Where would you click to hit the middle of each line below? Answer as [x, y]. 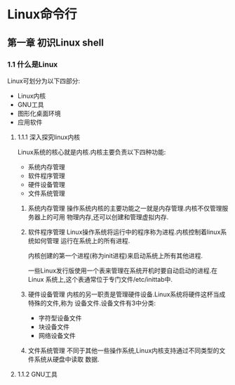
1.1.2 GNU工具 [37, 374]
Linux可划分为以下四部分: [44, 81]
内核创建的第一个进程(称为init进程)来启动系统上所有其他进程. [115, 255]
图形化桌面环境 [39, 113]
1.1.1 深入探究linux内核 [49, 137]
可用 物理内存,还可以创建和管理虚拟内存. [110, 217]
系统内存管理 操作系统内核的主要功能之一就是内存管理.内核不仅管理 [125, 208]
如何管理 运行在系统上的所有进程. [82, 240]
